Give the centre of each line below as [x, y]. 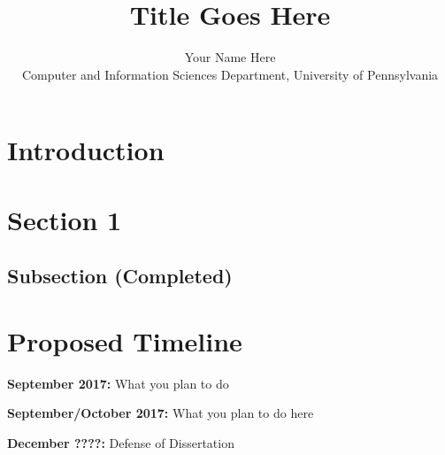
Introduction [86, 150]
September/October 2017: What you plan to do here [161, 413]
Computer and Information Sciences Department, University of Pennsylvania [230, 74]
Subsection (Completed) [120, 276]
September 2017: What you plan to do [118, 383]
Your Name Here [230, 57]
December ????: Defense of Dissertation [121, 442]
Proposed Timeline [125, 340]
